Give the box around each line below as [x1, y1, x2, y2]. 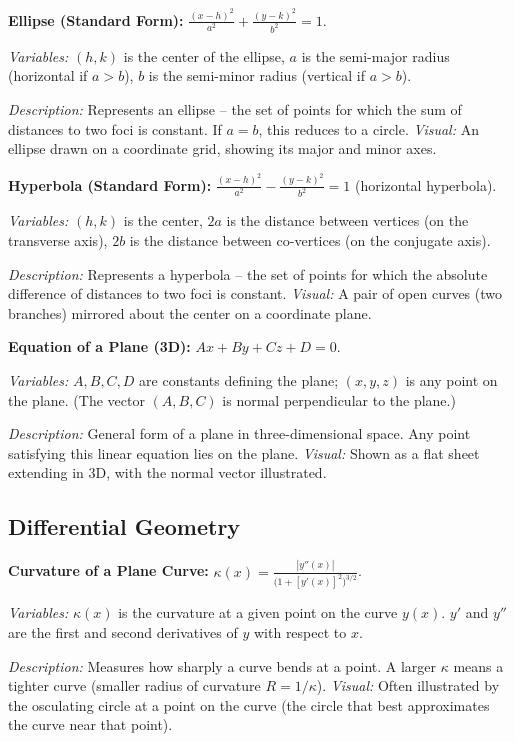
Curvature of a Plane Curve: [8, 560, 209, 581]
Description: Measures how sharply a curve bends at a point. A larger [8, 655, 437, 676]
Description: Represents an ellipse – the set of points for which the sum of [8, 98, 462, 119]
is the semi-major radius [301, 45, 450, 66]
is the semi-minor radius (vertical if [148, 65, 365, 86]
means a [453, 655, 504, 676]
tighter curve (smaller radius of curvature [8, 675, 261, 696]
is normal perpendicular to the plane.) [222, 389, 456, 410]
